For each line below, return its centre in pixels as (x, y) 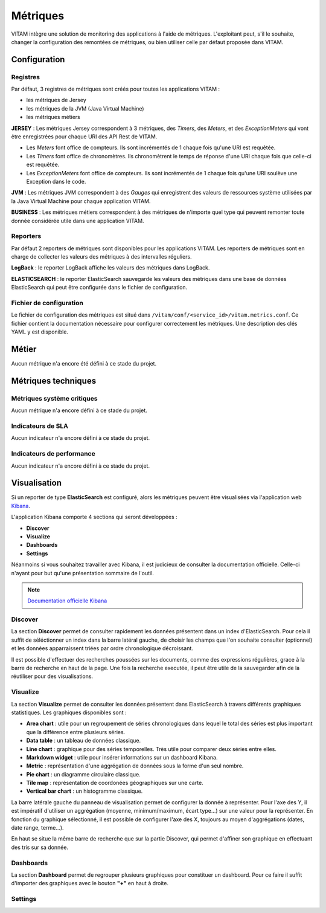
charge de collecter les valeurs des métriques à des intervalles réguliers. (102, 257)
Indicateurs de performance (53, 454)
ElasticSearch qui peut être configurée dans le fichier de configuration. (99, 288)
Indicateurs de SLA (40, 426)
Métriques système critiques (54, 398)
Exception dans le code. (56, 182)
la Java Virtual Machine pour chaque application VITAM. (81, 201)
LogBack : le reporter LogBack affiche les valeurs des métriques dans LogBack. (110, 268)
